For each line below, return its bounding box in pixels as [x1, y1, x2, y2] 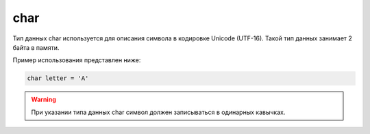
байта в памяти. [12, 43, 60, 51]
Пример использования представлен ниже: [12, 56, 141, 64]
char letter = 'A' [27, 75, 89, 82]
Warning [31, 96, 56, 104]
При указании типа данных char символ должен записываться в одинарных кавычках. [31, 108, 286, 116]
